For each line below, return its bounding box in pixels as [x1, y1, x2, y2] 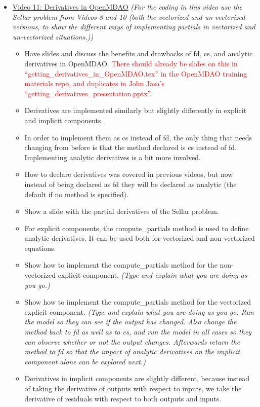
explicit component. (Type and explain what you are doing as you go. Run [24, 306, 254, 317]
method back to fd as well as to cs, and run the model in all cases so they [24, 326, 252, 337]
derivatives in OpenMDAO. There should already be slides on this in [24, 58, 238, 68]
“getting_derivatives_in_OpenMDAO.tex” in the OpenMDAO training [24, 68, 247, 79]
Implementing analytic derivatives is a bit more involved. [24, 152, 201, 162]
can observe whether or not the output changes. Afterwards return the [24, 336, 240, 347]
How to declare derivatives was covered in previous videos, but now [24, 169, 233, 179]
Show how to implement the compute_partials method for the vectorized [24, 297, 251, 307]
